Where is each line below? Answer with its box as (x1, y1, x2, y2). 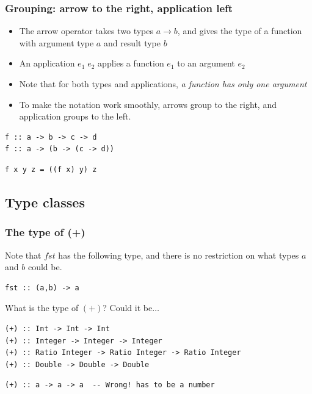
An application (19, 57, 75, 70)
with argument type (19, 36, 94, 49)
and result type (103, 36, 161, 49)
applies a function (98, 57, 164, 70)
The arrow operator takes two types (19, 24, 154, 37)
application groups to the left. (19, 110, 131, 123)
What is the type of (5, 301, 79, 314)
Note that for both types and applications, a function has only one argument (19, 77, 307, 90)
